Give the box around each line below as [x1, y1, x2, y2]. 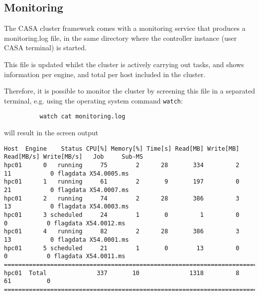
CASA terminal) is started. [4, 42, 87, 53]
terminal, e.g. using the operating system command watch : [4, 95, 183, 105]
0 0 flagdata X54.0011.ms [4, 253, 126, 260]
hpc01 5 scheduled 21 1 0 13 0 [4, 244, 240, 252]
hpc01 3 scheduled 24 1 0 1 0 [4, 211, 240, 218]
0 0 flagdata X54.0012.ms [4, 219, 126, 227]
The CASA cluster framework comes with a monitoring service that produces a [4, 23, 246, 33]
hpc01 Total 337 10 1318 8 [4, 269, 240, 277]
